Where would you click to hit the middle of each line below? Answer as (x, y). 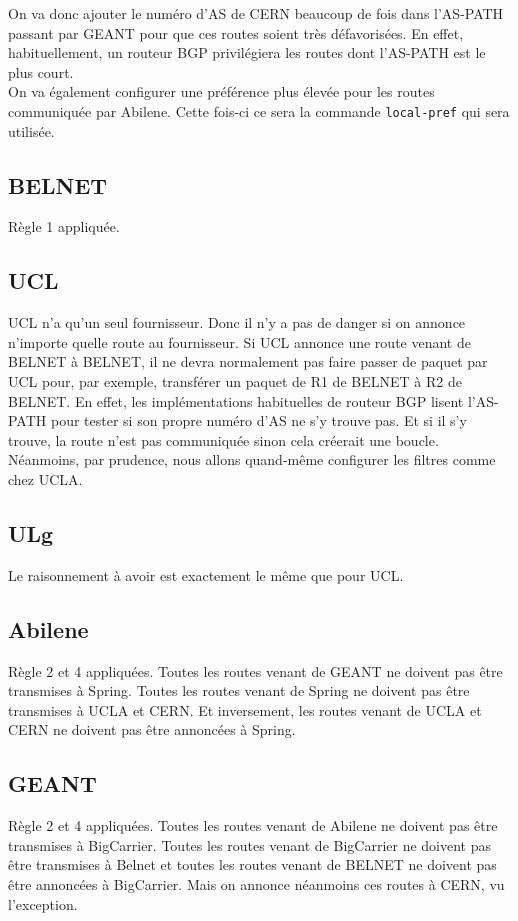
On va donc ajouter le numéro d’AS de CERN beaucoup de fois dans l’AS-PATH (256, 13)
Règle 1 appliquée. (64, 226)
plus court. (41, 71)
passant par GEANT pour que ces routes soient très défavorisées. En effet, (236, 32)
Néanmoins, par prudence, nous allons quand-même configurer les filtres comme (252, 459)
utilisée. (31, 130)
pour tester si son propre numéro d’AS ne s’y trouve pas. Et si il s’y (258, 420)
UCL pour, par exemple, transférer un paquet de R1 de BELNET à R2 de (235, 381)
